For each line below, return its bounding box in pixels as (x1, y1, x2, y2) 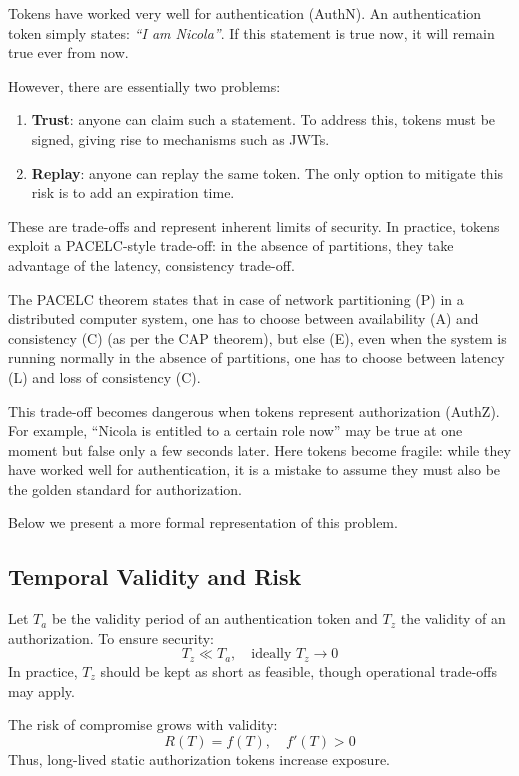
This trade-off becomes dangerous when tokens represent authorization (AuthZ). (8, 400, 500, 421)
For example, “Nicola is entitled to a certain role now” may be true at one (8, 420, 463, 441)
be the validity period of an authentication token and (51, 608, 378, 629)
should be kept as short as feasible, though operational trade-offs (100, 660, 497, 681)
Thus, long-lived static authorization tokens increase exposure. (8, 748, 391, 769)
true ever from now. (8, 42, 129, 63)
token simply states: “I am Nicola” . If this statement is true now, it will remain (8, 22, 495, 43)
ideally (251, 647, 292, 662)
